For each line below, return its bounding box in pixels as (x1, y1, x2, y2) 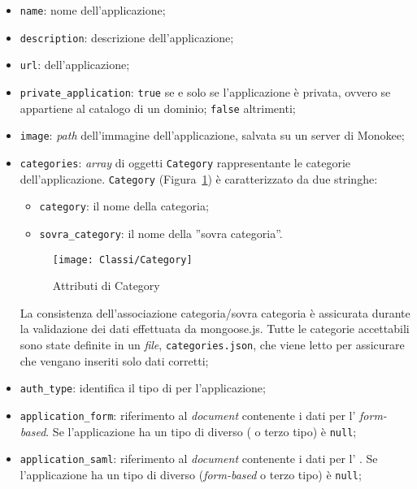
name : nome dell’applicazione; (20, 2, 166, 18)
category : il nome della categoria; (39, 197, 209, 214)
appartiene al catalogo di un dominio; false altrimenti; (20, 99, 296, 116)
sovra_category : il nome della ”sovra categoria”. (39, 224, 283, 241)
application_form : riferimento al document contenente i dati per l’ (20, 406, 356, 423)
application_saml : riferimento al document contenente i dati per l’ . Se (20, 450, 378, 467)
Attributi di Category (52, 277, 160, 294)
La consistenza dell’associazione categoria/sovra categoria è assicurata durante (20, 304, 410, 321)
